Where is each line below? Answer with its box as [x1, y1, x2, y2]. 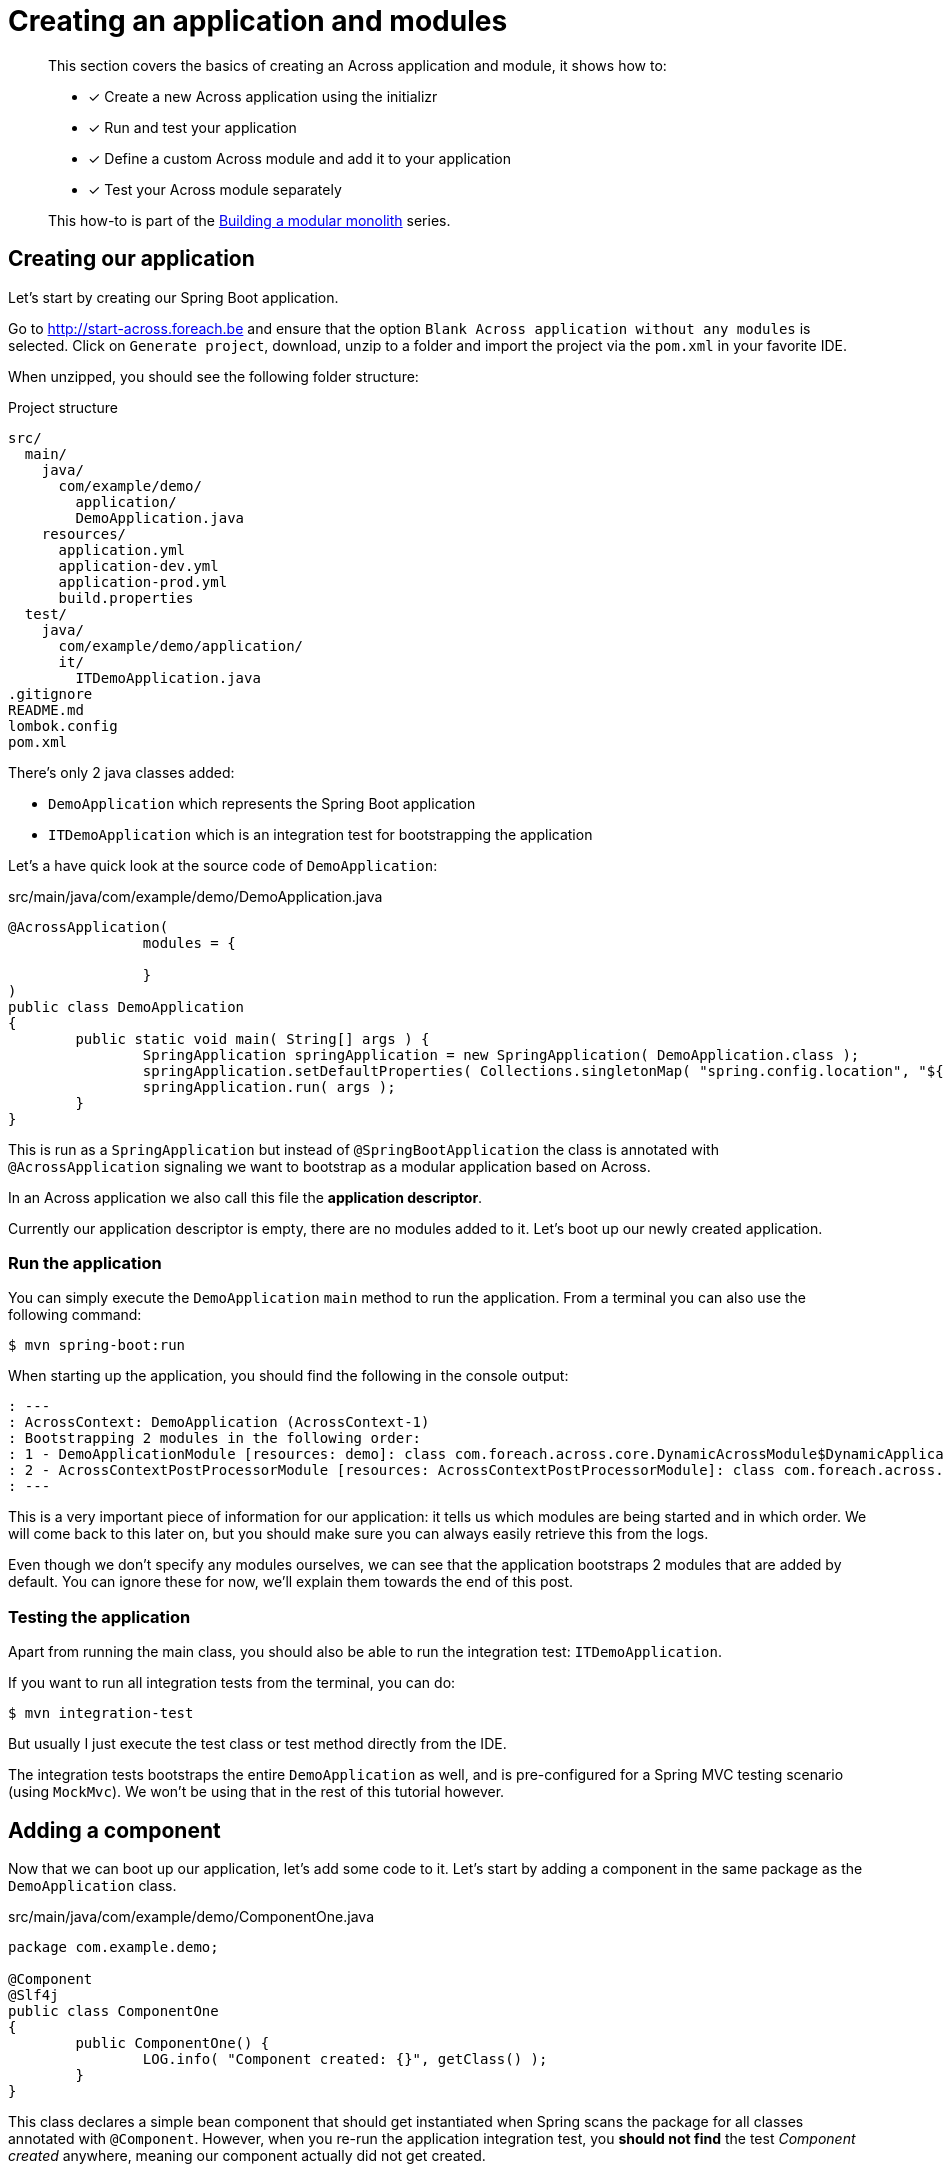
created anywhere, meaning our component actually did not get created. [8, 2146, 486, 2164]
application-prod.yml [58, 573, 228, 590]
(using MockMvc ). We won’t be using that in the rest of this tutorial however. [8, 1783, 505, 1801]
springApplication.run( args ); [142, 1078, 396, 1095]
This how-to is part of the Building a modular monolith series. [48, 211, 451, 229]
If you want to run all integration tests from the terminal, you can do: [8, 1674, 456, 1692]
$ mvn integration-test [8, 1705, 194, 1722]
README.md [8, 701, 84, 718]
